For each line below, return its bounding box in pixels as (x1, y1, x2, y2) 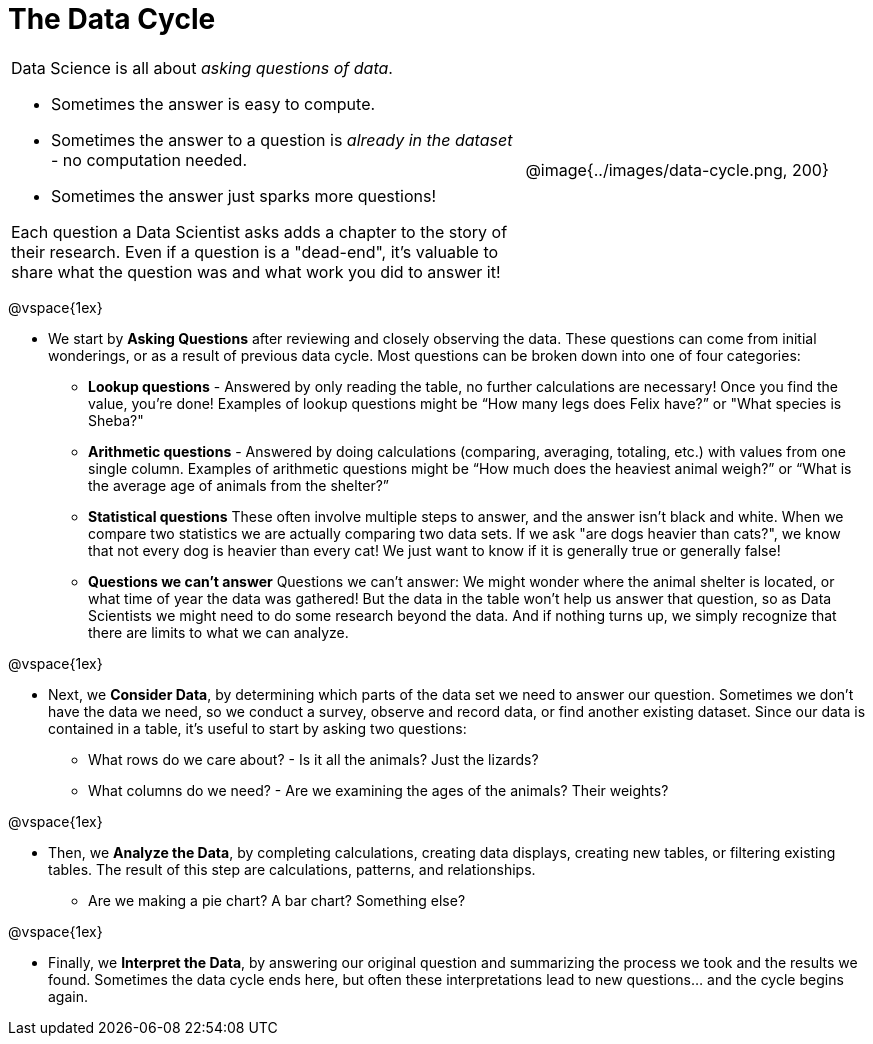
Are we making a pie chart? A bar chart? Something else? (88, 891, 466, 909)
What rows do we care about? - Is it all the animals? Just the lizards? (88, 750, 539, 768)
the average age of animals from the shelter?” (88, 476, 390, 494)
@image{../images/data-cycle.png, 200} (525, 159, 829, 180)
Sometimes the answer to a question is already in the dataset (51, 129, 513, 150)
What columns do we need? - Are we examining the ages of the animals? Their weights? (88, 781, 669, 799)
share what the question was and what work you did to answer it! (11, 261, 501, 282)
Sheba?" (88, 411, 144, 429)
